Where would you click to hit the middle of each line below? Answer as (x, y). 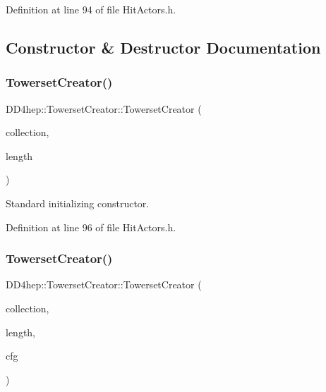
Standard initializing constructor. (78, 203)
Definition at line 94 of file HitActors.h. (91, 9)
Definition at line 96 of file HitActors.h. (91, 227)
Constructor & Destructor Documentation (163, 47)
